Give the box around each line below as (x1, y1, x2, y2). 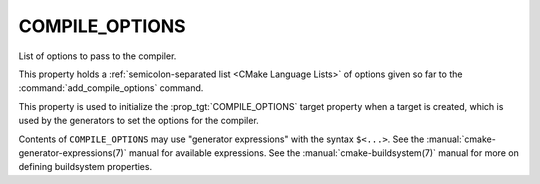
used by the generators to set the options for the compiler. (18, 115, 259, 127)
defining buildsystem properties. (18, 161, 153, 173)
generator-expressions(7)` (18, 146, 127, 159)
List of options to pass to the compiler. (18, 50, 177, 62)
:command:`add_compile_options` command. (18, 82, 204, 94)
